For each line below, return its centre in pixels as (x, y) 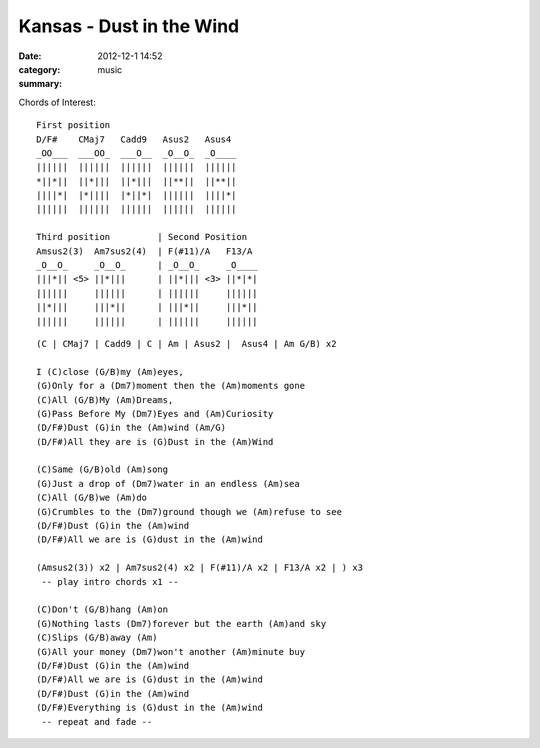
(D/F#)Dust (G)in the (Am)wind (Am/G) (131, 428)
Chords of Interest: (57, 102)
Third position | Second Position (142, 237)
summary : (40, 84)
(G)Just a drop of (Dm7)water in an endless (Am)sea (168, 483)
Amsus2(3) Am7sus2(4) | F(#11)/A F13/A (144, 251)
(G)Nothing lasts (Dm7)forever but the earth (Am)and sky (181, 623)
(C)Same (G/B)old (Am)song (102, 469)
